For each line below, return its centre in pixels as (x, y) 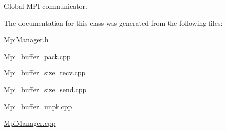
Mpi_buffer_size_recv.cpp (45, 73)
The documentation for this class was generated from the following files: (113, 23)
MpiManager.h (26, 39)
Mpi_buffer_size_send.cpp (45, 89)
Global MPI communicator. (46, 6)
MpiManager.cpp (30, 123)
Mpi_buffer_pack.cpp (37, 56)
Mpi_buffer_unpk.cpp (38, 106)
